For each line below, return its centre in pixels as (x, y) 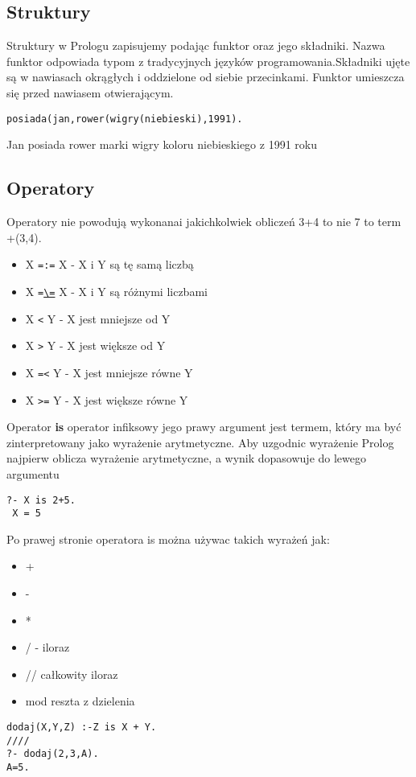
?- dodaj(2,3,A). (53, 754)
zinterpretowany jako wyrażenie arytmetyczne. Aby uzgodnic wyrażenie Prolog (200, 442)
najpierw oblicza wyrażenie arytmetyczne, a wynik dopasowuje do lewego (187, 458)
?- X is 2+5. (41, 500)
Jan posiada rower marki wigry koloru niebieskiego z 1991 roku (162, 144)
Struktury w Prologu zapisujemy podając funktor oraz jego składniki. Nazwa (196, 45)
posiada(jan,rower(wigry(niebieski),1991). (125, 119)
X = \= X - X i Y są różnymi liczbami (116, 291)
